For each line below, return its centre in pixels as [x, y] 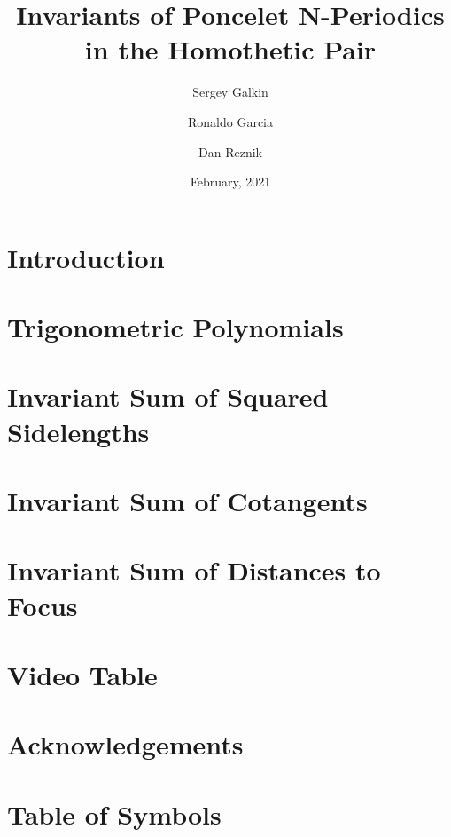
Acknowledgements [125, 744]
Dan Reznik [230, 151]
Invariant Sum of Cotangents [187, 501]
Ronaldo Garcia [230, 121]
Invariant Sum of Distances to [194, 570]
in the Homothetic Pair [230, 49]
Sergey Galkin [230, 92]
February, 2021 [230, 182]
